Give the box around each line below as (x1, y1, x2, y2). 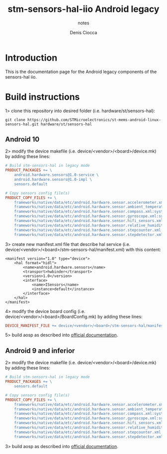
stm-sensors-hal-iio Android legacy (7, 3, 160, 15)
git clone (5, 117, 26, 122)
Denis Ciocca (70, 29, 97, 35)
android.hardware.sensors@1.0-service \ (14, 172, 99, 177)
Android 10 (5, 135, 40, 144)
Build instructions (5, 91, 80, 102)
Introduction (5, 52, 58, 63)
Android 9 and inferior (5, 346, 75, 355)
